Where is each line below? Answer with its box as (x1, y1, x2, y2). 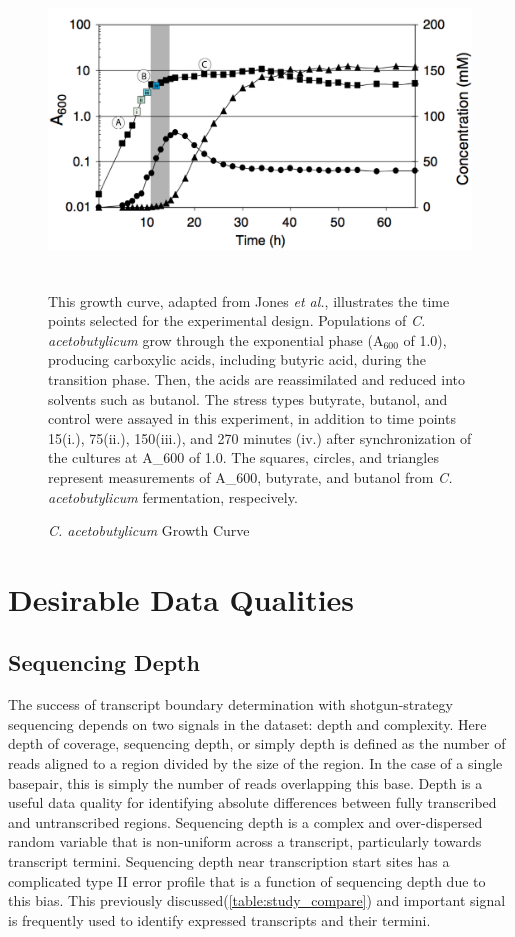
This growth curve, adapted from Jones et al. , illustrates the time (48, 290, 450, 311)
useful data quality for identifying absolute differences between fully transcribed (8, 792, 497, 813)
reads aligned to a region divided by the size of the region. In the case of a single (8, 753, 503, 774)
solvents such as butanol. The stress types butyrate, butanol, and (48, 388, 448, 409)
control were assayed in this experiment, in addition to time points (48, 408, 456, 429)
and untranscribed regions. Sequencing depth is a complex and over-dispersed (8, 811, 483, 832)
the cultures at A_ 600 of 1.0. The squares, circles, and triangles (48, 447, 439, 468)
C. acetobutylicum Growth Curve (48, 520, 250, 541)
